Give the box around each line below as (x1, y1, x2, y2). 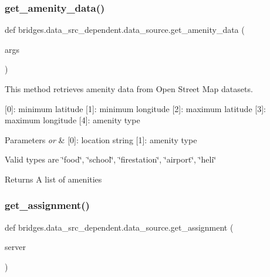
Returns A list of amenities (5, 173, 102, 185)
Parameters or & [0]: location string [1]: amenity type (5, 133, 197, 146)
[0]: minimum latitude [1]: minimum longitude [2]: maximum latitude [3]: (5, 102, 266, 114)
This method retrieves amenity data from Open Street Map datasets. (5, 83, 253, 94)
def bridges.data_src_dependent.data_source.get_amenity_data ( (5, 23, 245, 36)
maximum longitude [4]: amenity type (5, 114, 140, 126)
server (5, 241, 26, 253)
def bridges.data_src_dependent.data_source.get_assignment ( (5, 221, 234, 233)
